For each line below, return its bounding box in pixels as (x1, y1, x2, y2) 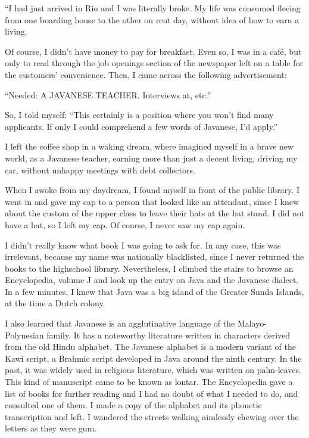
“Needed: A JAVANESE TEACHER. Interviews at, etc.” (5, 88, 211, 101)
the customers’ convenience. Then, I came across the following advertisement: (5, 68, 287, 80)
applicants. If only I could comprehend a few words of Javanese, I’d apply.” (5, 120, 278, 132)
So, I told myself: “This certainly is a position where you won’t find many (5, 108, 274, 121)
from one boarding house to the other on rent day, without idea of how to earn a (5, 13, 299, 26)
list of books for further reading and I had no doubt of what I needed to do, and (5, 387, 298, 399)
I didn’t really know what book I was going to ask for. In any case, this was (5, 238, 281, 251)
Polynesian (5, 328, 44, 341)
